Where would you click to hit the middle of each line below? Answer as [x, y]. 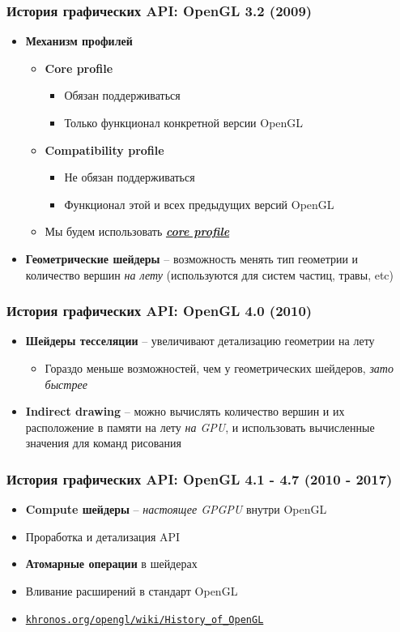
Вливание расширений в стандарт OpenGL [132, 590]
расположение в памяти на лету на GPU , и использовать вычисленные [200, 427]
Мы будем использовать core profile [137, 231]
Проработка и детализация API [103, 536]
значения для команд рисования [103, 443]
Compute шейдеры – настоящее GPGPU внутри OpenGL [176, 509]
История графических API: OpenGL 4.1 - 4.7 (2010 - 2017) [200, 478]
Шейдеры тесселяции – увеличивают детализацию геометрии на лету [200, 341]
